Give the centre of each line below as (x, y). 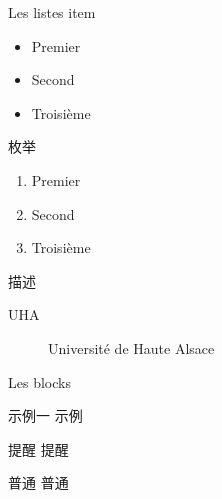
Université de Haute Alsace (131, 347)
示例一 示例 (45, 415)
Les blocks (39, 381)
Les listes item (52, 12)
